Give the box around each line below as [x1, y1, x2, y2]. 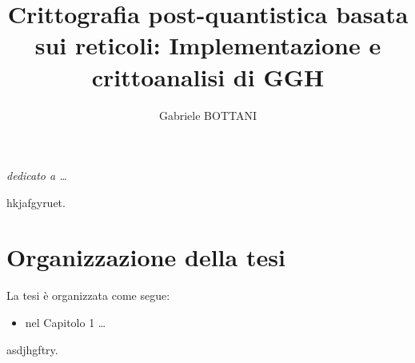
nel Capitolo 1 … [25, 314, 106, 330]
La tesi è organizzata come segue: [6, 287, 170, 304]
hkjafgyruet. [6, 193, 66, 210]
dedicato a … [6, 167, 67, 184]
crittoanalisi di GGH [91, 60, 325, 93]
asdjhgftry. [6, 341, 58, 357]
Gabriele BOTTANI [158, 106, 257, 123]
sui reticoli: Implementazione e [34, 29, 381, 62]
